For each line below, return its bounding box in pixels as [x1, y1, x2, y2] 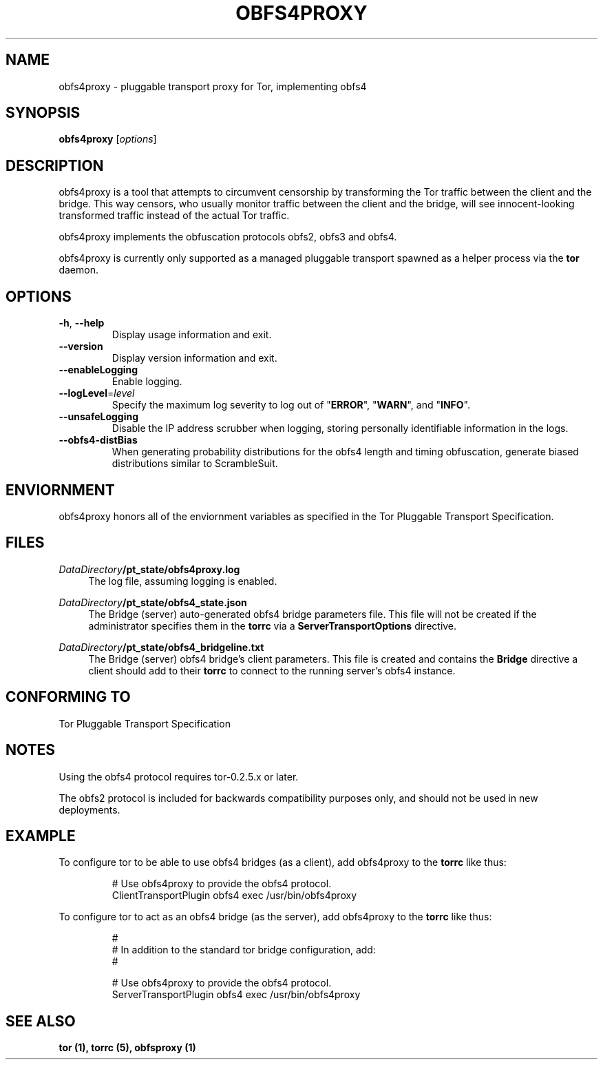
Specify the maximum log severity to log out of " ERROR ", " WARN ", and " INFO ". [112, 399, 470, 411]
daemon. [59, 264, 98, 276]
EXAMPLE [6, 827, 76, 845]
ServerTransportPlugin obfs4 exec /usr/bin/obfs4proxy [112, 989, 361, 1001]
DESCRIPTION [6, 156, 104, 174]
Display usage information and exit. [112, 329, 272, 341]
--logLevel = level [59, 387, 135, 400]
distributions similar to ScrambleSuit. [112, 457, 278, 470]
